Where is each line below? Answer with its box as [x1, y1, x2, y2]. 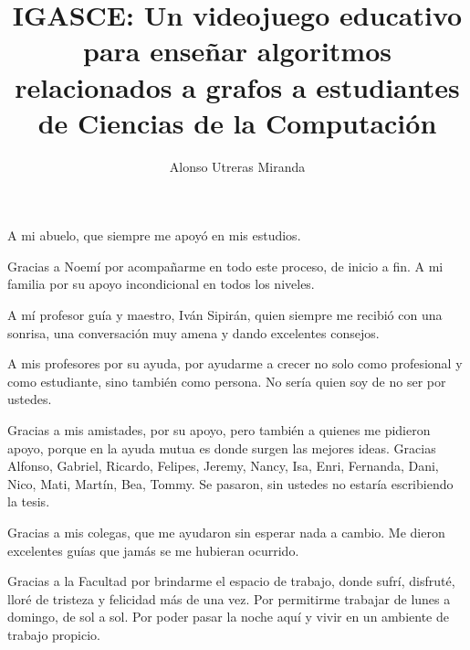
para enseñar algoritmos [83, 32, 392, 69]
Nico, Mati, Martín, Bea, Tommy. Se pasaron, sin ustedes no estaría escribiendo [7, 474, 454, 493]
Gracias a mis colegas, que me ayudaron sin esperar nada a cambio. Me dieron [7, 523, 445, 541]
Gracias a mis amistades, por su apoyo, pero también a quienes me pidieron [7, 421, 431, 440]
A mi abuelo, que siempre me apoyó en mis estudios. [7, 226, 301, 245]
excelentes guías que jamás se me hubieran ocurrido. [7, 540, 299, 559]
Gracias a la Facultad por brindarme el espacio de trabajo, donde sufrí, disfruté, [7, 571, 455, 591]
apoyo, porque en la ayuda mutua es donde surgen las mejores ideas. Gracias [7, 438, 436, 457]
